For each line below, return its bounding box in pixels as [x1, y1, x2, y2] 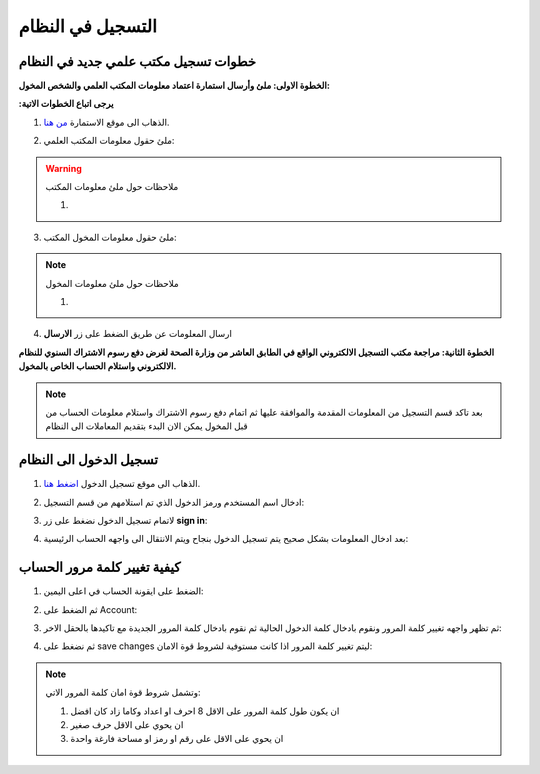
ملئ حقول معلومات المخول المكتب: [43, 231, 177, 243]
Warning [45, 162, 82, 174]
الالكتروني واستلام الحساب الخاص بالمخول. [18, 360, 177, 372]
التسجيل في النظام [18, 15, 158, 37]
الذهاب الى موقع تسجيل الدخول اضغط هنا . [43, 478, 201, 490]
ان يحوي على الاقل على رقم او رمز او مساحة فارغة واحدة [70, 733, 284, 745]
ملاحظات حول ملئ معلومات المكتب [45, 181, 179, 193]
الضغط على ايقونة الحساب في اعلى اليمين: [43, 585, 204, 597]
